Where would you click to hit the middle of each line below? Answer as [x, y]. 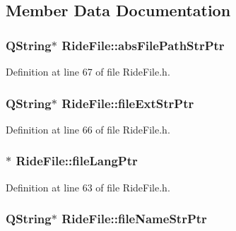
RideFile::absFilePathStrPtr [143, 45]
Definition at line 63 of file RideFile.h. [88, 187]
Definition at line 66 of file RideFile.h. [88, 129]
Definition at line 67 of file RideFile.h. [88, 71]
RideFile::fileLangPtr [77, 161]
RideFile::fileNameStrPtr [134, 219]
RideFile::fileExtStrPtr [128, 103]
